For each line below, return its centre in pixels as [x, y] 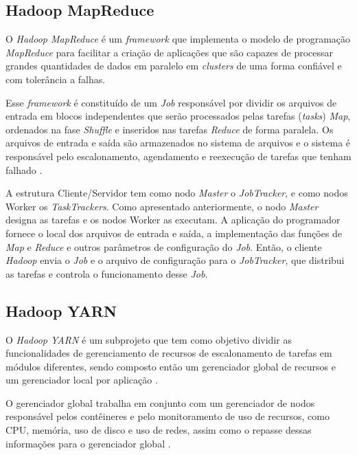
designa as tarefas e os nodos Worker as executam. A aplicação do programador [173, 220]
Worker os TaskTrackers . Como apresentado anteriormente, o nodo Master [162, 206]
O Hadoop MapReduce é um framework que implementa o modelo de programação [178, 39]
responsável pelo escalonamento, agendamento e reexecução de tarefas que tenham [178, 156]
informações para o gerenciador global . [88, 443]
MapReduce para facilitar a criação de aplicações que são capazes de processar [169, 52]
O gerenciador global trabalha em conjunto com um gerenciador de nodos [160, 402]
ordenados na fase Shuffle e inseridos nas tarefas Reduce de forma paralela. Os [170, 129]
